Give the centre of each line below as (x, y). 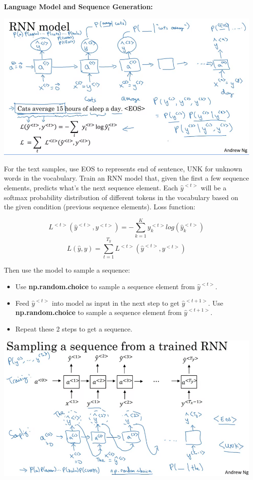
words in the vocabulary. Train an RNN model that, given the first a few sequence (126, 178)
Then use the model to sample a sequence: (67, 270)
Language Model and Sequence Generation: (79, 6)
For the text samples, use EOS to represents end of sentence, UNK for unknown (123, 168)
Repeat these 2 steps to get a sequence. (74, 328)
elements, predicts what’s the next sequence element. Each (91, 187)
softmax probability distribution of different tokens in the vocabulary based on (121, 197)
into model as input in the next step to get (116, 303)
